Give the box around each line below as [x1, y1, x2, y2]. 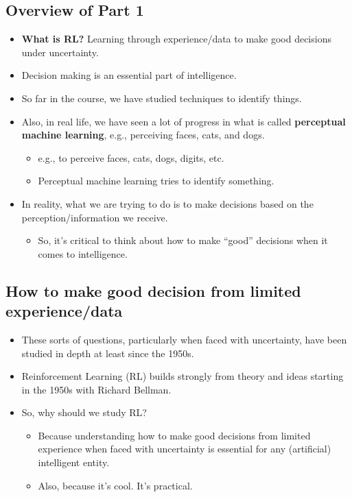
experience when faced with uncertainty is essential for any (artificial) [38, 441, 331, 456]
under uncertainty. [21, 45, 99, 59]
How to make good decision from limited [5, 280, 301, 301]
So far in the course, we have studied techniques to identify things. [21, 90, 302, 105]
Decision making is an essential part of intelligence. [21, 68, 237, 82]
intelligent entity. [38, 455, 110, 470]
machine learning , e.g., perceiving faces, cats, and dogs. [21, 128, 265, 142]
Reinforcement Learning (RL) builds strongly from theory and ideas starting [21, 369, 344, 383]
